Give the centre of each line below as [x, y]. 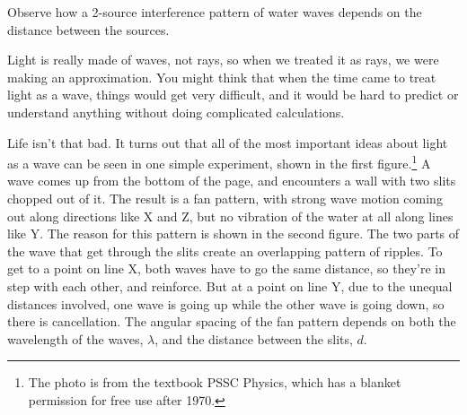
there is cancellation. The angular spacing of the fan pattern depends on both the [232, 321]
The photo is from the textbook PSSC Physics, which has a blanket [215, 382]
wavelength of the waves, [75, 338]
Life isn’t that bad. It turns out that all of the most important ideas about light [228, 142]
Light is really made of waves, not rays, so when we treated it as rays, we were [223, 60]
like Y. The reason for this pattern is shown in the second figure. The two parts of [233, 233]
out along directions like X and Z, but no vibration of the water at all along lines [230, 216]
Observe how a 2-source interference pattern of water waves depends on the [215, 12]
